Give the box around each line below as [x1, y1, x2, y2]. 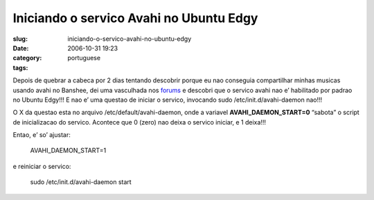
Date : [12, 44, 29, 52]
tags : [12, 63, 28, 72]
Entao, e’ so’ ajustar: [12, 131, 71, 139]
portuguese [67, 54, 100, 62]
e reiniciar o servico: [12, 162, 71, 170]
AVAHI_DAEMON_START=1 [30, 146, 107, 155]
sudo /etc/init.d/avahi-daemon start [30, 178, 132, 186]
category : [12, 54, 42, 62]
